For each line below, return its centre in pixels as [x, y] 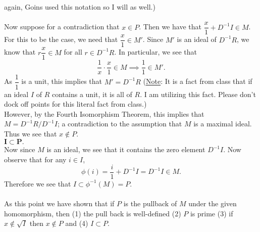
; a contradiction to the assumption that [120, 124]
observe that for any [35, 159]
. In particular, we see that [155, 52]
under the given [213, 203]
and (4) [77, 223]
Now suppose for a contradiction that [62, 27]
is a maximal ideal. [223, 124]
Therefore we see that [38, 183]
